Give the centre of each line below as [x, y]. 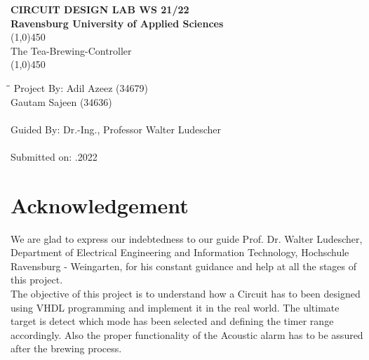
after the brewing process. [66, 348]
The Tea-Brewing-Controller [71, 50]
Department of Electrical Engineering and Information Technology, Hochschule [180, 252]
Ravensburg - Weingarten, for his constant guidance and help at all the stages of [184, 266]
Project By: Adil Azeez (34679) [81, 87]
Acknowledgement [100, 205]
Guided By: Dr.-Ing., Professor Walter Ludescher [116, 129]
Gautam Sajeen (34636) [61, 101]
